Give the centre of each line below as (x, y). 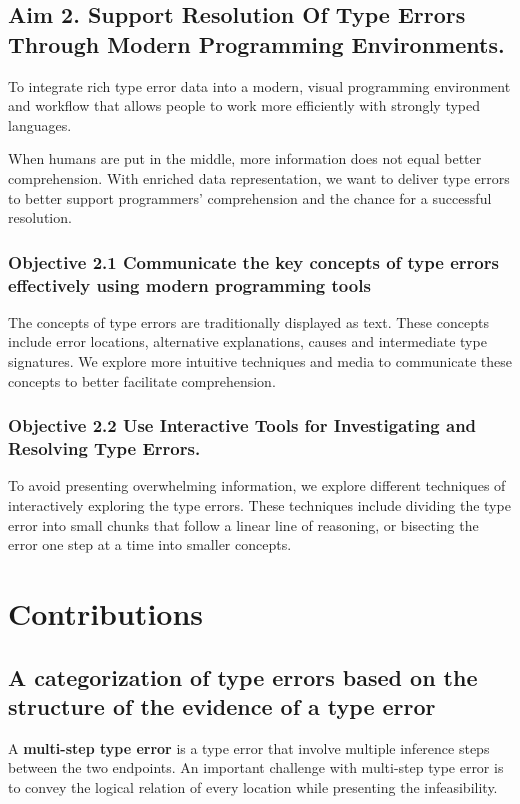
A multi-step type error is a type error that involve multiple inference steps (249, 747)
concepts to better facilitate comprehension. (142, 380)
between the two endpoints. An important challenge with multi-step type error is (256, 767)
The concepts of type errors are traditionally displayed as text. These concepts (248, 321)
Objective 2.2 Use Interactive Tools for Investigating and (242, 425)
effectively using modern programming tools (189, 284)
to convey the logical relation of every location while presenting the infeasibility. (253, 786)
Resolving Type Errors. (104, 448)
